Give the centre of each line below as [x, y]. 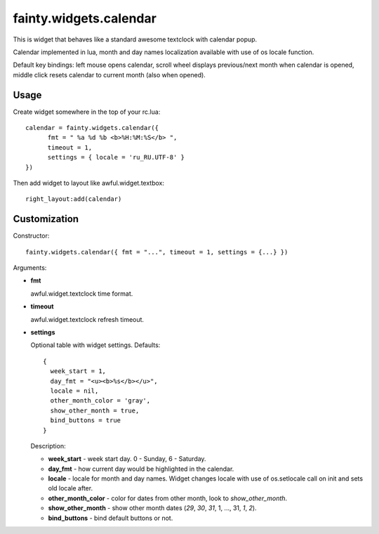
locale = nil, [74, 391]
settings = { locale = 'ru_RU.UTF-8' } [116, 157]
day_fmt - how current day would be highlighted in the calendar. [141, 469]
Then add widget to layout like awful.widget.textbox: [89, 183]
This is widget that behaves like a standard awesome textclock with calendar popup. [135, 39]
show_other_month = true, [95, 410]
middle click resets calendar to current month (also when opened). [109, 74]
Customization [46, 219]
